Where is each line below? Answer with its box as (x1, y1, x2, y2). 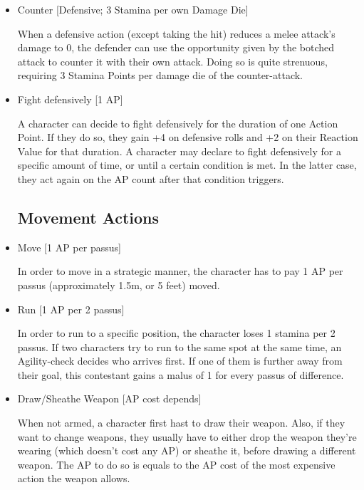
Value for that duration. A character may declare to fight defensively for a (17, 143, 341, 158)
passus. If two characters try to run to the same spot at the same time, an (17, 339, 342, 354)
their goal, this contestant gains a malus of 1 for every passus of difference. (17, 367, 344, 382)
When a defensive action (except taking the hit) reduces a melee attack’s (17, 26, 336, 41)
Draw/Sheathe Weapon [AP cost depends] (17, 391, 202, 406)
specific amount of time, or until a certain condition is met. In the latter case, (17, 157, 357, 172)
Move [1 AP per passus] (17, 239, 121, 254)
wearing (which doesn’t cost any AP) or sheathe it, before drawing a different (17, 443, 356, 458)
